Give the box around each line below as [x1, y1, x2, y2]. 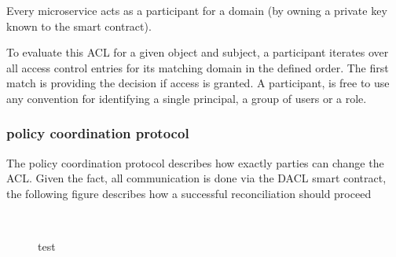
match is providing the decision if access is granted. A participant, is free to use [6, 75, 390, 91]
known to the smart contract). [6, 17, 152, 34]
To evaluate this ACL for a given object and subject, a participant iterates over [6, 44, 389, 61]
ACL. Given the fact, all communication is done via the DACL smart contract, [6, 170, 387, 186]
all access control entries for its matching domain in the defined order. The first [6, 59, 389, 75]
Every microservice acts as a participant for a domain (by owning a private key [6, 2, 387, 18]
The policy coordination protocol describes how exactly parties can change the [6, 154, 384, 171]
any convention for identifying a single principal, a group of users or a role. [6, 90, 367, 106]
